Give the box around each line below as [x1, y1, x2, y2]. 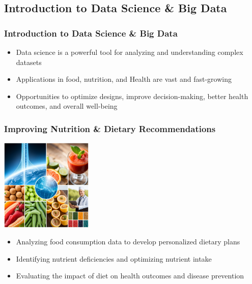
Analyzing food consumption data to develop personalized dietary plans [16, 236, 240, 247]
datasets [16, 56, 42, 67]
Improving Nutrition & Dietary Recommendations [4, 122, 216, 135]
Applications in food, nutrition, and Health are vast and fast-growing [16, 74, 232, 84]
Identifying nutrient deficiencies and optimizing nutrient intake [16, 253, 212, 264]
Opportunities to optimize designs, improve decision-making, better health [16, 90, 248, 101]
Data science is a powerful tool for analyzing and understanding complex [16, 47, 243, 57]
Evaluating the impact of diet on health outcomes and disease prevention [16, 270, 244, 281]
